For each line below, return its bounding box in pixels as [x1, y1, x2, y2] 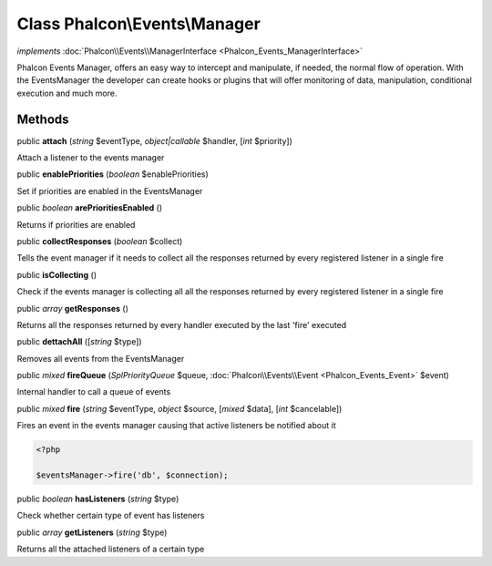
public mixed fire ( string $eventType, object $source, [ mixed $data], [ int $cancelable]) [16, 403, 343, 414]
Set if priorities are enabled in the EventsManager [16, 185, 203, 196]
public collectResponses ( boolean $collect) [16, 235, 183, 246]
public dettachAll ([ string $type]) [16, 336, 142, 347]
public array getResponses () [16, 303, 129, 314]
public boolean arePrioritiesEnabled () [16, 202, 163, 213]
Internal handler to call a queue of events [16, 386, 171, 397]
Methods [16, 111, 69, 127]
